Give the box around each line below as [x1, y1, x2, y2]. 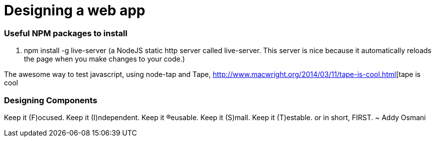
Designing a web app [4, 2, 145, 19]
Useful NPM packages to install [4, 28, 128, 38]
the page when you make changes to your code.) [24, 55, 185, 64]
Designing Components [4, 95, 98, 105]
